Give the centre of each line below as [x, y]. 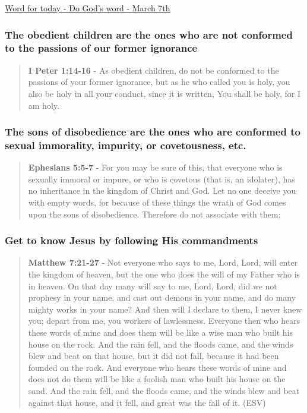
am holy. [44, 105]
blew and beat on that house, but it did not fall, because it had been [153, 356]
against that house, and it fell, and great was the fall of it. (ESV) [147, 402]
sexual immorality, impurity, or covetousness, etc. [126, 145]
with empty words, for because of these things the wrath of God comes [157, 202]
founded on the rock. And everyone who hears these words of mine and [157, 367]
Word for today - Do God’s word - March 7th [88, 8]
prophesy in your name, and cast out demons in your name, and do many [162, 297]
